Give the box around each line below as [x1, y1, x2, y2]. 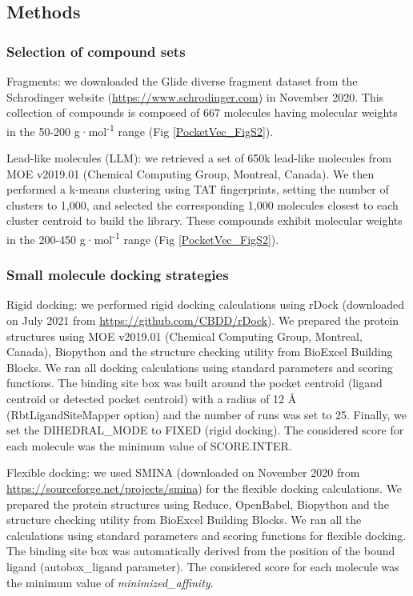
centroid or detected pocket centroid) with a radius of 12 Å [6, 390, 297, 407]
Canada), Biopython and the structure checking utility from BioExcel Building [6, 343, 393, 360]
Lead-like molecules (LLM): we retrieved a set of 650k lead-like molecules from [6, 150, 392, 166]
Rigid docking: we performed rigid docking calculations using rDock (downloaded [6, 296, 404, 313]
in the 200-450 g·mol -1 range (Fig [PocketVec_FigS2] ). [6, 229, 279, 247]
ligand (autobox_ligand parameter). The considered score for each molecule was [6, 558, 399, 574]
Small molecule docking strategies [6, 265, 229, 285]
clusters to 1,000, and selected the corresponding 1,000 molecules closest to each [6, 196, 399, 213]
